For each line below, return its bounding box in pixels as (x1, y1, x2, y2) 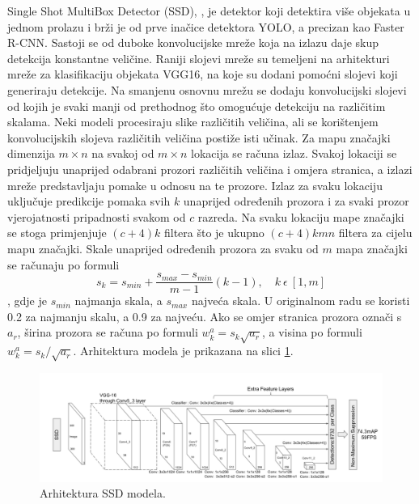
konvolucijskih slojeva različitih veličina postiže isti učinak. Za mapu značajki (7, 129, 391, 146)
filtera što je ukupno (163, 224, 265, 241)
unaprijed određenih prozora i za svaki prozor (183, 193, 409, 210)
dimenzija (7, 145, 55, 162)
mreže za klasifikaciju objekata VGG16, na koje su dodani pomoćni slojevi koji (7, 66, 398, 83)
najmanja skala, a (74, 292, 163, 309)
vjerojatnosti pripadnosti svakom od (7, 208, 186, 225)
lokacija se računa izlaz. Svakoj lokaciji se (191, 145, 397, 162)
